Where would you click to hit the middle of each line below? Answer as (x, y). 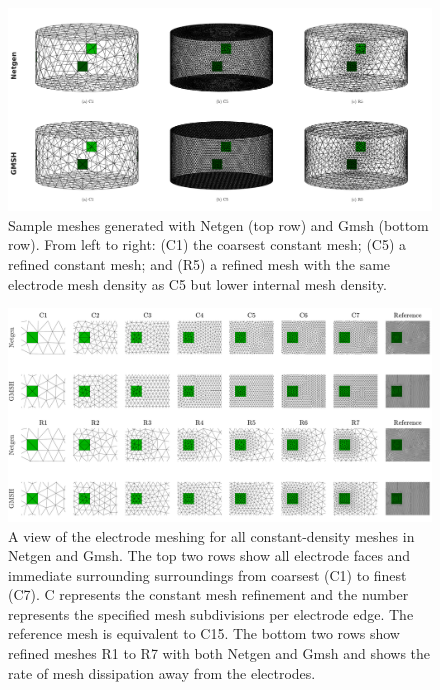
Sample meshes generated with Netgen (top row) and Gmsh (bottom (218, 224)
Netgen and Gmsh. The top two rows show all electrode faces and (209, 555)
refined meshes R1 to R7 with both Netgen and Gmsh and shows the (219, 653)
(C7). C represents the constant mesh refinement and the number (208, 594)
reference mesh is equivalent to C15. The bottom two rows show (204, 633)
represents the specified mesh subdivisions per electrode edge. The (211, 613)
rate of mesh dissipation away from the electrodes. (162, 672)
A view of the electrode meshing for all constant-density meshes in (211, 535)
